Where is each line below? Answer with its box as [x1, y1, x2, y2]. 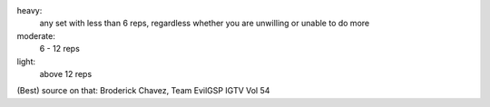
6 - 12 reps [39, 44, 81, 54]
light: [16, 55, 36, 67]
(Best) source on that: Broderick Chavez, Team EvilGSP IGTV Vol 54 [16, 85, 270, 96]
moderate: [16, 30, 56, 41]
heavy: [16, 5, 43, 15]
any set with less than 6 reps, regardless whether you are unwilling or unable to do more [39, 18, 370, 29]
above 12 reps [39, 68, 93, 79]
